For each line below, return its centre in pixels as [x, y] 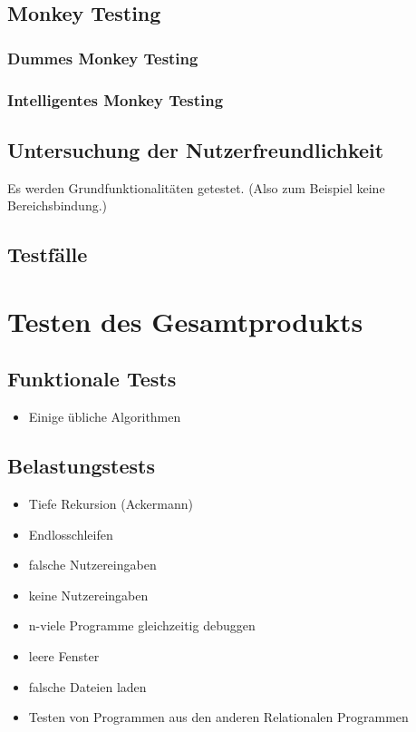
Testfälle [48, 254]
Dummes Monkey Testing [103, 58]
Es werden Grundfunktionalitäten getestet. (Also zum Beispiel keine [196, 187]
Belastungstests [81, 466]
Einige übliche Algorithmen [105, 417]
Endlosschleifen [71, 534]
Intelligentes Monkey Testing [116, 99]
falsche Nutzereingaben [92, 565]
